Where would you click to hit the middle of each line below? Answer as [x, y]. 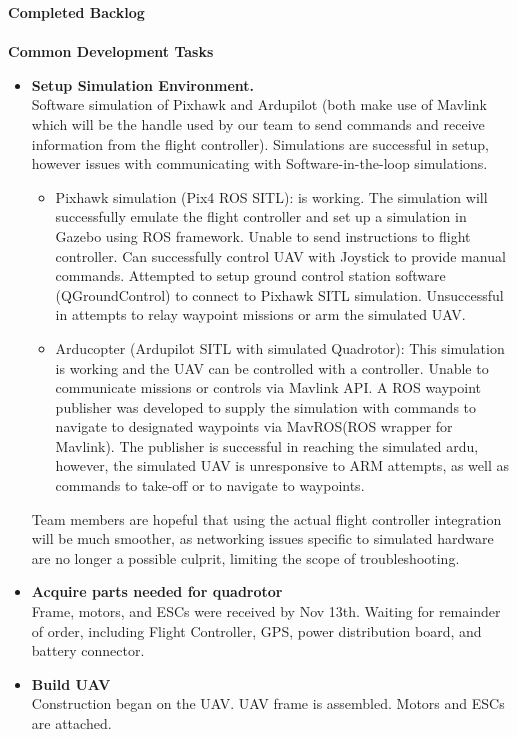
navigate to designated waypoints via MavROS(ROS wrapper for [254, 426]
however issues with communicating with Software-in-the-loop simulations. [259, 163]
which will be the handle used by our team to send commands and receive [258, 123]
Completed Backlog [76, 12]
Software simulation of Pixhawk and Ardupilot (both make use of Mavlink [259, 104]
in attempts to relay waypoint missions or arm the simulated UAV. [260, 314]
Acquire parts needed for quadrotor [157, 591]
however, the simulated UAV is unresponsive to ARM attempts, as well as [282, 465]
